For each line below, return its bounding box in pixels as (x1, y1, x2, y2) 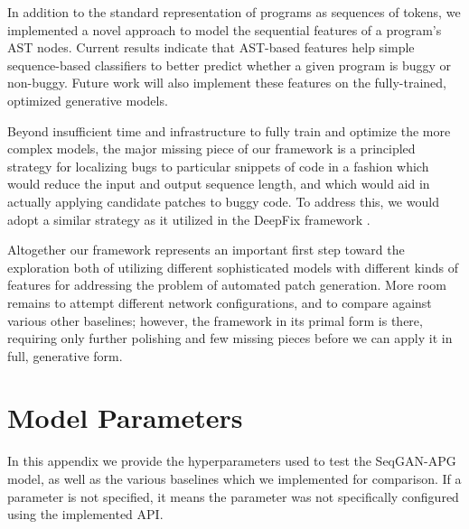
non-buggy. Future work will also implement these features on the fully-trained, (7, 73, 446, 92)
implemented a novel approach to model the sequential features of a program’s (7, 20, 442, 39)
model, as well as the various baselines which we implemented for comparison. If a (7, 469, 462, 487)
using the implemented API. (7, 505, 164, 524)
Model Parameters (7, 399, 243, 436)
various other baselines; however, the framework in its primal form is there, (7, 311, 423, 329)
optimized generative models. (7, 90, 168, 109)
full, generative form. (7, 346, 123, 365)
